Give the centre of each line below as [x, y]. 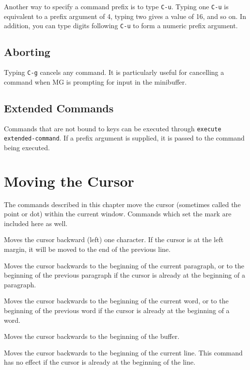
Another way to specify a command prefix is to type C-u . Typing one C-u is [116, 6]
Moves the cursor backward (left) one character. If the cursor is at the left [114, 239]
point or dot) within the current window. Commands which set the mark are [118, 214]
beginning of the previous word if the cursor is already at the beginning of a [117, 310]
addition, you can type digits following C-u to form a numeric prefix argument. [121, 26]
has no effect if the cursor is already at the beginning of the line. [100, 362]
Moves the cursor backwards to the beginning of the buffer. [92, 336]
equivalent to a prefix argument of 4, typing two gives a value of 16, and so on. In [125, 16]
